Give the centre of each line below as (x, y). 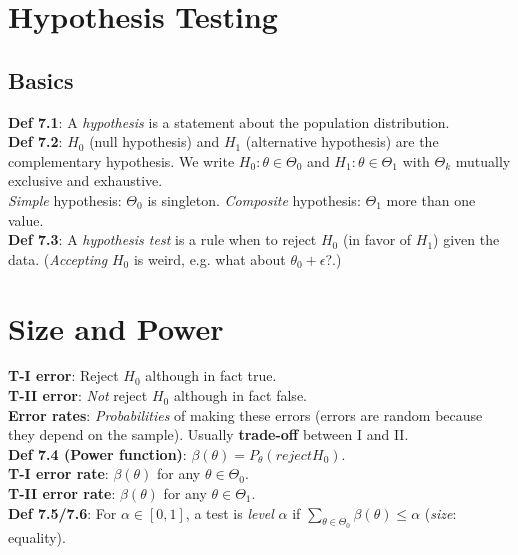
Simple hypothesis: (65, 199)
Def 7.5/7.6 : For (62, 512)
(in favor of (377, 239)
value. (26, 219)
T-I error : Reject (63, 375)
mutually (483, 160)
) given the (466, 239)
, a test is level (229, 512)
